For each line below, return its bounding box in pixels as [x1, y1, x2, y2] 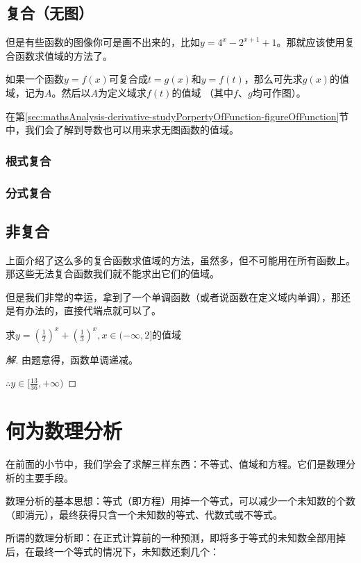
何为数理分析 [6, 416, 123, 445]
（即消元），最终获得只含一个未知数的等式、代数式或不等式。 [6, 507, 283, 521]
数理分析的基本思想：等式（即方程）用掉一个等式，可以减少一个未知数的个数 [6, 493, 355, 508]
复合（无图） [6, 2, 93, 24]
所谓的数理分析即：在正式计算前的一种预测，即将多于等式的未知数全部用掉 [6, 530, 346, 545]
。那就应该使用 [276, 35, 345, 49]
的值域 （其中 [171, 85, 234, 99]
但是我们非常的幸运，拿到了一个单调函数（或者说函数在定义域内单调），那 [6, 289, 341, 304]
